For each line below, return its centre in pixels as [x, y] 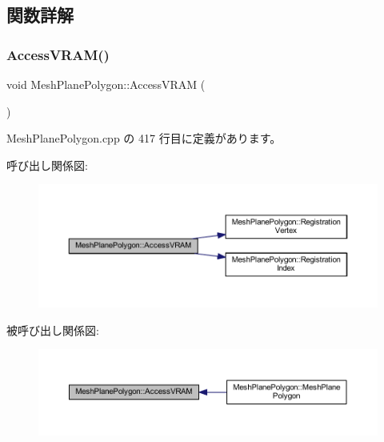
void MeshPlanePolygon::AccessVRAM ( [106, 84]
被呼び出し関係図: [53, 329]
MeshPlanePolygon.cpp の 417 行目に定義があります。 [144, 138]
